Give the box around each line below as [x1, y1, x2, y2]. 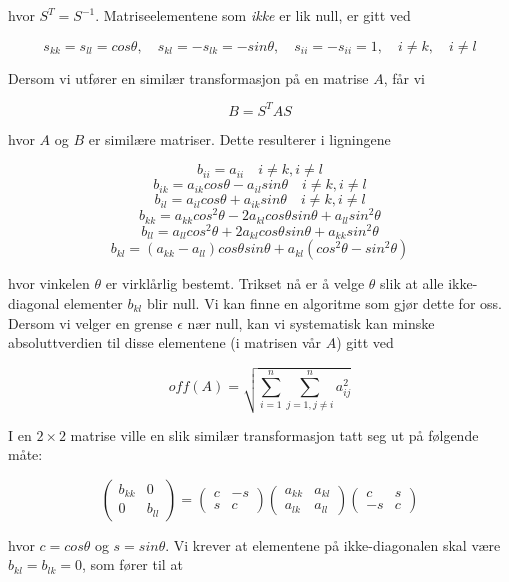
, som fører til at [81, 554, 183, 575]
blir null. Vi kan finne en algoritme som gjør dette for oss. [146, 292, 502, 313]
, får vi [383, 67, 426, 88]
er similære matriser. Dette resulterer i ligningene [88, 128, 391, 149]
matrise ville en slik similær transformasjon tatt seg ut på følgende [70, 424, 479, 445]
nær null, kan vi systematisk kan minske [187, 312, 435, 333]
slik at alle [380, 273, 444, 294]
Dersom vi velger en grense [8, 312, 173, 333]
